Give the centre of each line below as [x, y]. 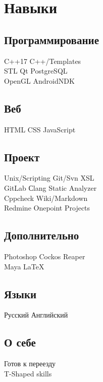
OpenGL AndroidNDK [39, 80]
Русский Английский [36, 315]
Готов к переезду [30, 363]
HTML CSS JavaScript [40, 129]
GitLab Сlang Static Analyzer [50, 187]
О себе [20, 342]
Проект [22, 157]
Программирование [51, 39]
